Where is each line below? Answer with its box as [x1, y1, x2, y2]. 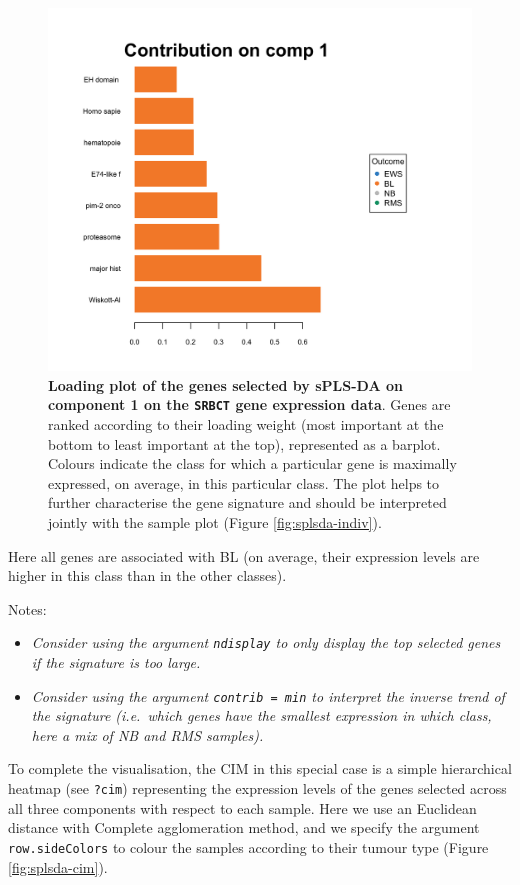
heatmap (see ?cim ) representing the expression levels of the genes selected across [8, 778, 507, 798]
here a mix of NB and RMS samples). [31, 724, 264, 745]
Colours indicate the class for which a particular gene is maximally [48, 453, 457, 474]
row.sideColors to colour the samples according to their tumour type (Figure [8, 836, 489, 857]
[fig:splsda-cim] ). [8, 856, 108, 877]
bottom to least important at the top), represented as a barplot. [48, 433, 441, 454]
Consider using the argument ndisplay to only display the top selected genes [31, 632, 501, 653]
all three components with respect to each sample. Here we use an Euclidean [8, 797, 477, 818]
